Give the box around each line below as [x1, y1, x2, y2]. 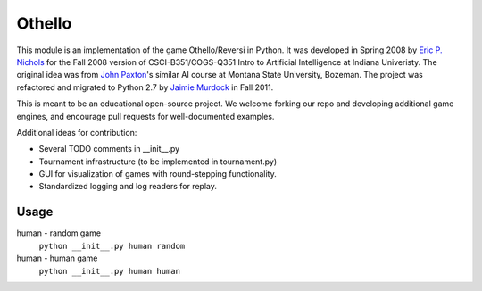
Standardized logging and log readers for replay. [38, 181, 218, 192]
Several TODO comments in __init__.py [38, 144, 180, 154]
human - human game [16, 253, 98, 263]
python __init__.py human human [38, 266, 180, 276]
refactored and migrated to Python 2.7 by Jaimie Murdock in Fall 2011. [16, 81, 274, 93]
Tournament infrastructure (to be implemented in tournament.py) [38, 156, 278, 167]
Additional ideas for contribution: [16, 127, 137, 137]
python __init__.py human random [38, 241, 186, 251]
